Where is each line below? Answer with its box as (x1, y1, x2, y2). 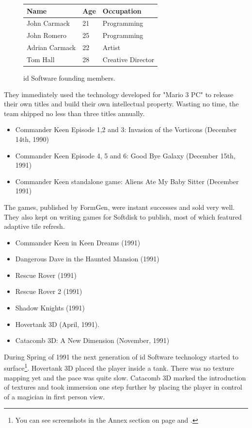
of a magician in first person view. (4, 391, 105, 401)
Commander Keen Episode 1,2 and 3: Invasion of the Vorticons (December (15, 124, 237, 135)
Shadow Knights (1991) (15, 303, 85, 313)
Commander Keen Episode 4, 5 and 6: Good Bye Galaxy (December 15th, (15, 150, 236, 160)
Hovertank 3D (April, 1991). (15, 319, 100, 329)
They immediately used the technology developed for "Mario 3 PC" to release (4, 89, 234, 99)
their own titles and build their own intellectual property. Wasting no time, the (4, 99, 239, 109)
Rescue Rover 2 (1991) (15, 286, 82, 296)
